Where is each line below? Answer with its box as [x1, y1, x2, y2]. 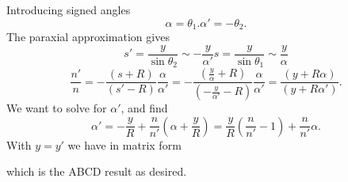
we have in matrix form [67, 136, 182, 153]
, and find [120, 100, 168, 116]
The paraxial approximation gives [6, 28, 170, 45]
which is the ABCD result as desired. [6, 163, 187, 180]
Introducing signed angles [6, 2, 131, 17]
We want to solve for [6, 100, 107, 116]
